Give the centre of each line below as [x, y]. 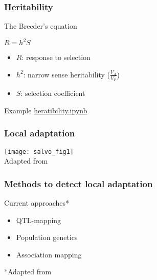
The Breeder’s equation [41, 26]
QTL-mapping [39, 220]
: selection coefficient [53, 93]
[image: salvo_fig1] [39, 152]
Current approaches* [37, 203]
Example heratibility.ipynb [46, 110]
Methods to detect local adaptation [78, 183]
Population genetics [47, 237]
